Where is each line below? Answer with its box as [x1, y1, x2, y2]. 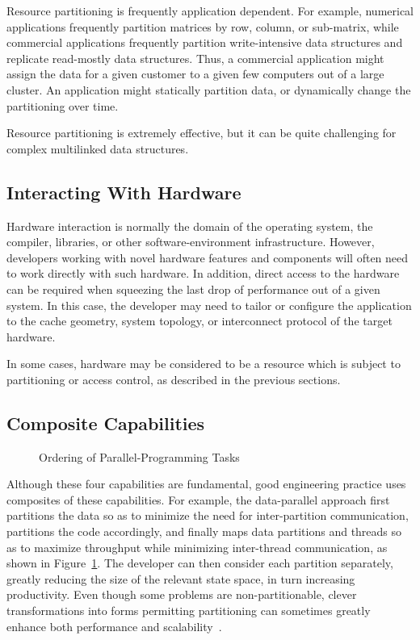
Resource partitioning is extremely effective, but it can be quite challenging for [6, 124, 397, 141]
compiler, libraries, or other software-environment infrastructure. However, [6, 233, 375, 250]
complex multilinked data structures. [6, 140, 189, 157]
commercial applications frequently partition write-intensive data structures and [6, 34, 403, 51]
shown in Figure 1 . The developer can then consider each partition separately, [6, 554, 393, 571]
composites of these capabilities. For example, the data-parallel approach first [6, 491, 390, 508]
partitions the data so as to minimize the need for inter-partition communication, [6, 507, 409, 524]
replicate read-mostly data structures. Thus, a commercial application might [6, 49, 384, 66]
